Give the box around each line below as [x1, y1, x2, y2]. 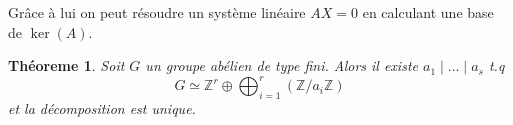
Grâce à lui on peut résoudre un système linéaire [8, 2, 306, 22]
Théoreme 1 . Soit [8, 55, 125, 76]
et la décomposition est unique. [8, 98, 196, 119]
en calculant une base [362, 2, 494, 22]
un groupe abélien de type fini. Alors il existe [145, 55, 418, 76]
